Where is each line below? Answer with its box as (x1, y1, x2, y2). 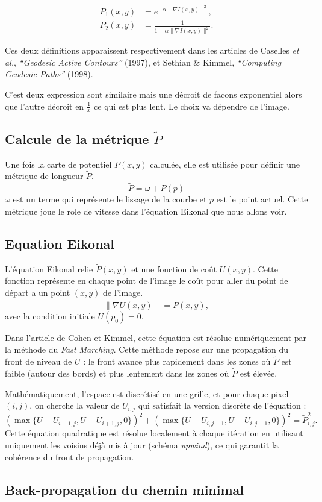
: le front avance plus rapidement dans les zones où (83, 355, 271, 368)
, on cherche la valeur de (29, 399, 120, 412)
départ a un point (5, 286, 70, 298)
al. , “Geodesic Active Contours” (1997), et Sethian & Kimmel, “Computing (5, 55, 282, 68)
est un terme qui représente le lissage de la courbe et (13, 193, 207, 206)
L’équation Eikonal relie (5, 262, 93, 275)
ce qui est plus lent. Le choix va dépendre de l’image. (94, 99, 289, 112)
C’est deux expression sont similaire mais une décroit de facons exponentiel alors (5, 87, 302, 100)
